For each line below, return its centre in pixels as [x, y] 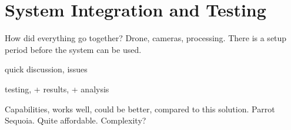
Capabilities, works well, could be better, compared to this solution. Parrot [140, 109]
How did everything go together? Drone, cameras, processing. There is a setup [146, 38]
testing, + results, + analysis [57, 89]
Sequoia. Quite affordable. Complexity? [76, 120]
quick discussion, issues [46, 69]
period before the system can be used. [73, 49]
